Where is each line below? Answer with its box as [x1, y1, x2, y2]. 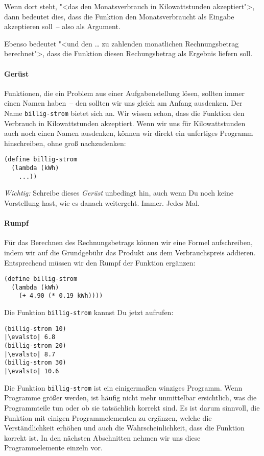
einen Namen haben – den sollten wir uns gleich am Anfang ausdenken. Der [4, 98, 243, 108]
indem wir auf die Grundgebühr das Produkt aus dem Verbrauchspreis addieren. [4, 247, 256, 257]
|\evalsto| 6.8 [4, 333, 56, 341]
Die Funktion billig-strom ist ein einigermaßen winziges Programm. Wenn [4, 382, 243, 393]
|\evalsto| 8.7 [4, 350, 56, 358]
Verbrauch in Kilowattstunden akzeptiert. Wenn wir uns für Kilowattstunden [4, 117, 246, 128]
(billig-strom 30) [4, 359, 66, 367]
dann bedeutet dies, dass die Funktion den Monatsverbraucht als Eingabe [4, 11, 234, 21]
